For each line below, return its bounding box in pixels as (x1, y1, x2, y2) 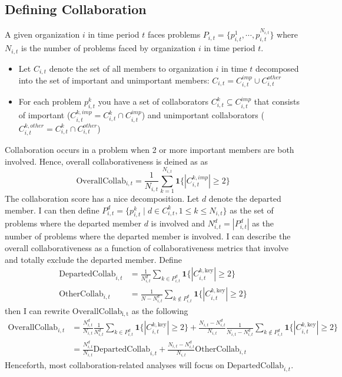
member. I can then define (5, 203, 99, 216)
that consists (254, 95, 300, 108)
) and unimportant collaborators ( (141, 109, 264, 121)
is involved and (151, 217, 205, 229)
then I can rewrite (5, 304, 70, 316)
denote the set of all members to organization (49, 62, 213, 74)
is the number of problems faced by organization (21, 42, 196, 54)
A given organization (5, 28, 80, 41)
